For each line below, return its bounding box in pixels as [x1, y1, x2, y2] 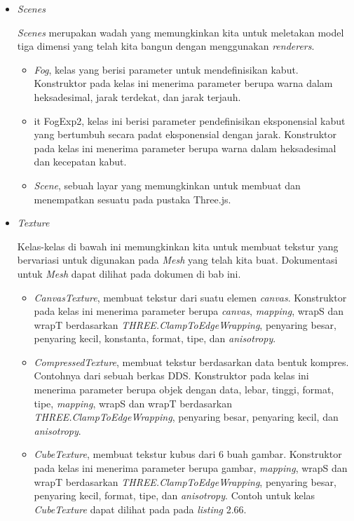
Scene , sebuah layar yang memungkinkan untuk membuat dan [34, 177, 301, 192]
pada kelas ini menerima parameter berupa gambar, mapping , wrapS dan [34, 461, 348, 475]
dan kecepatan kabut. [34, 154, 127, 169]
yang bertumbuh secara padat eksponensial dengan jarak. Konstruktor [34, 127, 337, 142]
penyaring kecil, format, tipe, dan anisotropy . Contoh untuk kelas [34, 488, 315, 503]
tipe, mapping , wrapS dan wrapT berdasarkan [34, 395, 233, 410]
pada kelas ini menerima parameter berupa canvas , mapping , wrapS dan [34, 304, 344, 318]
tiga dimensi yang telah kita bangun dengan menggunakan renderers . [17, 39, 315, 53]
